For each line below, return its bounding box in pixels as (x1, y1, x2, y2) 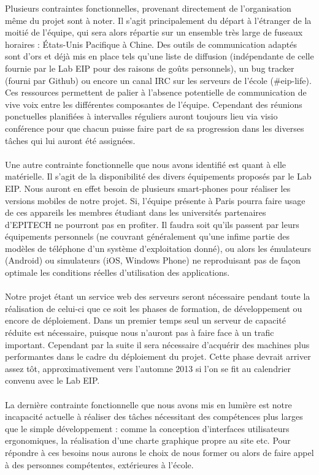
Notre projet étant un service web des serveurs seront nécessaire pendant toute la (5, 290, 310, 303)
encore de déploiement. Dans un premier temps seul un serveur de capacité (5, 314, 286, 327)
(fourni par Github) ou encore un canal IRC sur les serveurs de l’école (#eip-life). (5, 74, 312, 86)
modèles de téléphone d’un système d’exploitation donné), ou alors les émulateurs (5, 241, 312, 254)
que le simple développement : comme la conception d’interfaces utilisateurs (5, 422, 290, 435)
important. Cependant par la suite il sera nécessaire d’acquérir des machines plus (5, 338, 310, 351)
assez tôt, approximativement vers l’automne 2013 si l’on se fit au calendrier (5, 362, 291, 374)
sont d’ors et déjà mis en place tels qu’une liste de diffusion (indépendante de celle (5, 50, 314, 63)
